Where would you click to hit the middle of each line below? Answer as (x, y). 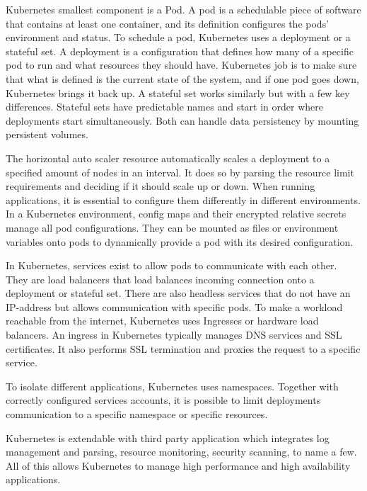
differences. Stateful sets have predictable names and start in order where (164, 107)
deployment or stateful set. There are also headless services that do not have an (178, 293)
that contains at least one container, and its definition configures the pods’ (168, 23)
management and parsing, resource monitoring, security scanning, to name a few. (181, 452)
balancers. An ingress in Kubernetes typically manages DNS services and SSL (174, 335)
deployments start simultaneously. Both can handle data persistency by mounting (182, 120)
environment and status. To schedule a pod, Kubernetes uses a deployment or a (178, 37)
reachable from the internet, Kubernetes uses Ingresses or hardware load (162, 321)
